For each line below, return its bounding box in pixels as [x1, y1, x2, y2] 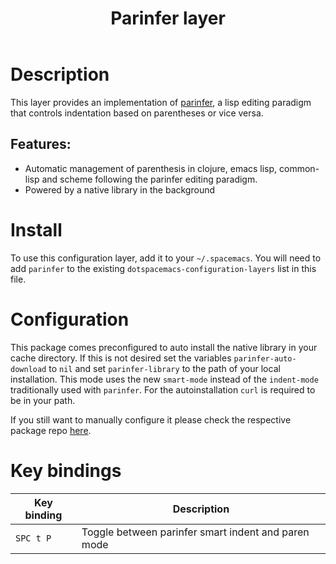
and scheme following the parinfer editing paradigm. [41, 173, 258, 185]
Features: [10, 136, 72, 153]
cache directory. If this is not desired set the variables [10, 352, 232, 364]
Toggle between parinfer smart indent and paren [81, 525, 310, 539]
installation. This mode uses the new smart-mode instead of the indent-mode [10, 373, 319, 385]
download [10, 364, 47, 374]
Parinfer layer [110, 7, 226, 30]
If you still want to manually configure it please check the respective [10, 413, 292, 426]
